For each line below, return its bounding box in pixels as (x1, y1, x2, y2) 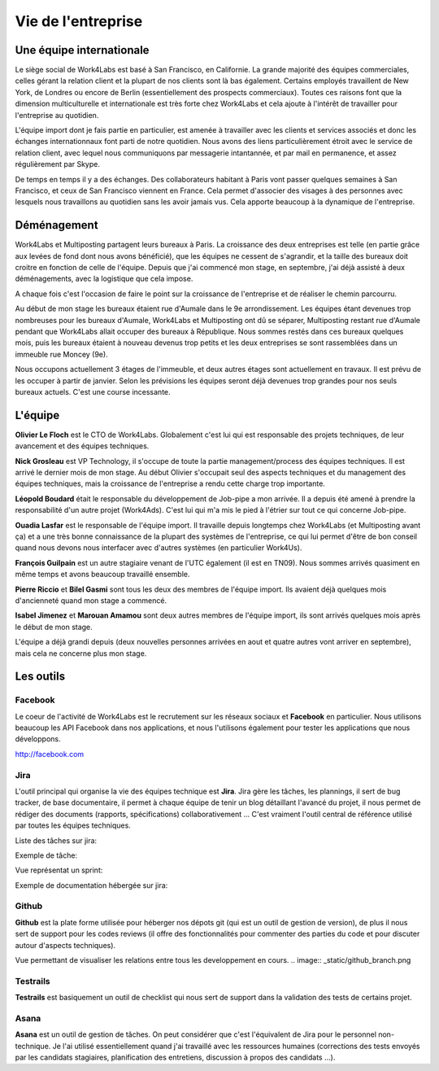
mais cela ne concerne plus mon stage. (15, 648, 147, 658)
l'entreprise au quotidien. (15, 110, 99, 120)
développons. (15, 734, 61, 744)
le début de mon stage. (15, 622, 93, 632)
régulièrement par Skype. (15, 160, 101, 169)
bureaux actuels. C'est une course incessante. (15, 387, 171, 396)
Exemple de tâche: (15, 850, 77, 860)
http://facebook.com (15, 749, 85, 758)
